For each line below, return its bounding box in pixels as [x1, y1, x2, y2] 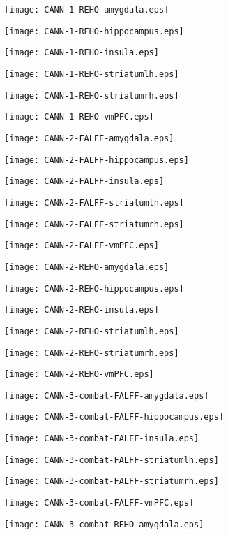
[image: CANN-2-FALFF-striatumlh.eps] [4, 197, 184, 208]
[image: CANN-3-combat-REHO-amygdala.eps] [4, 519, 204, 529]
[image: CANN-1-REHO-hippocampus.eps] [4, 26, 184, 36]
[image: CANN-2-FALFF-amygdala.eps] [4, 133, 174, 143]
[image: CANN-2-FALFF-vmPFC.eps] [4, 241, 159, 251]
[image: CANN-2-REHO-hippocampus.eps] [4, 283, 184, 294]
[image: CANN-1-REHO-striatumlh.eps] [4, 69, 179, 79]
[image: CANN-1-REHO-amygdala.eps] [4, 5, 169, 15]
